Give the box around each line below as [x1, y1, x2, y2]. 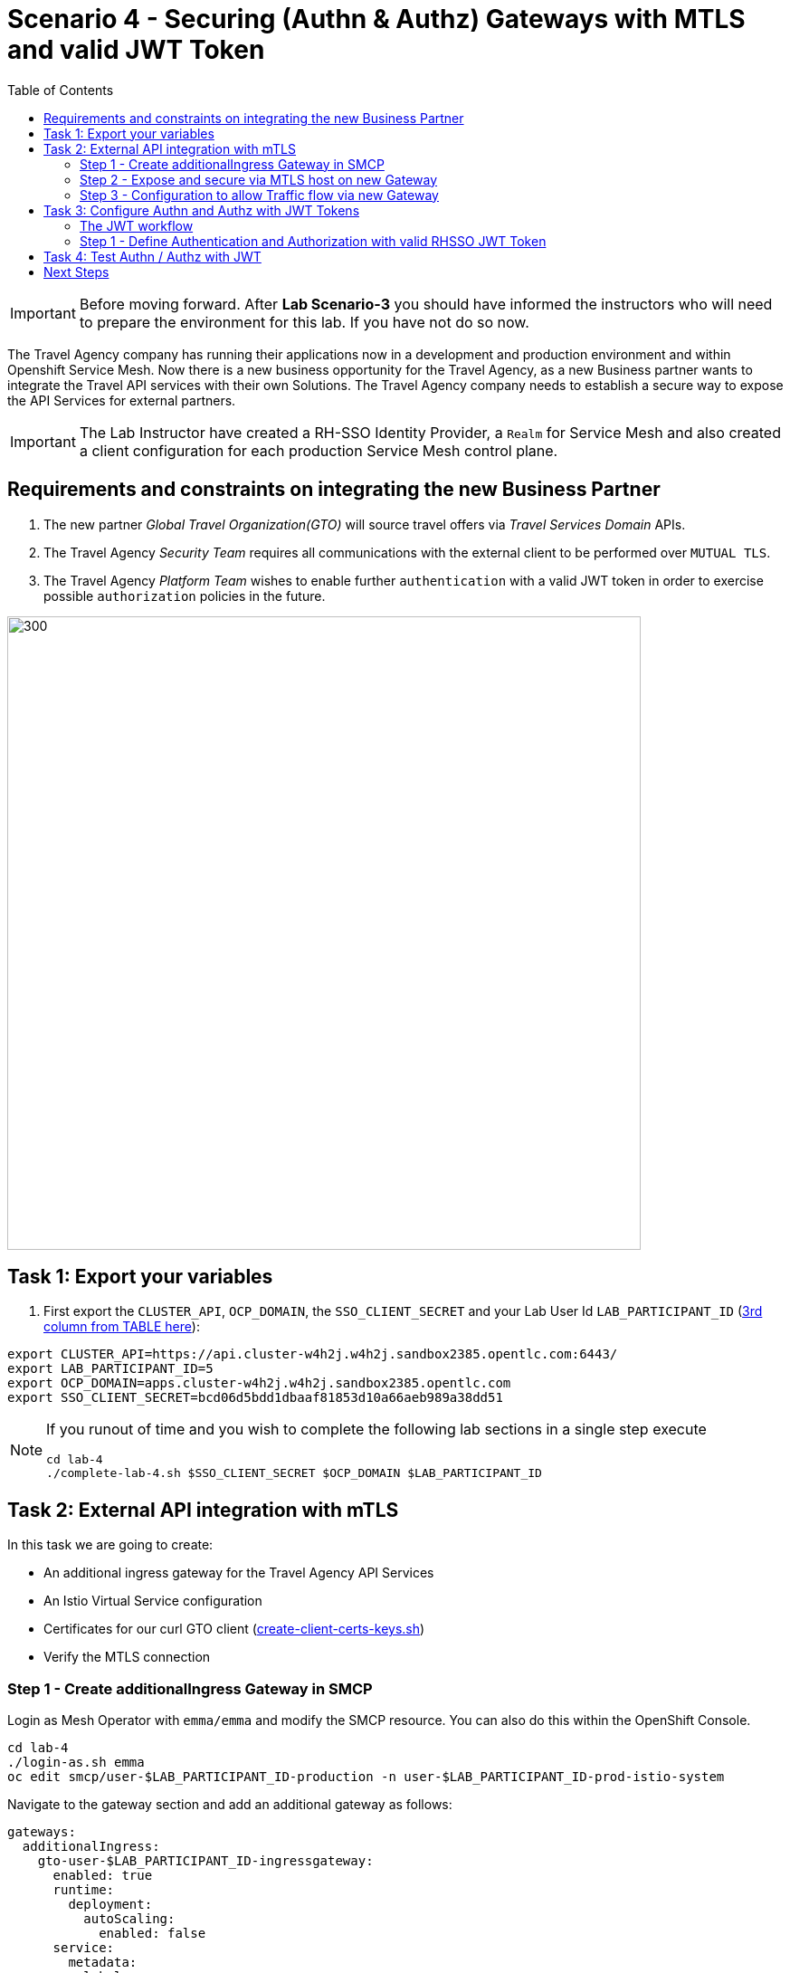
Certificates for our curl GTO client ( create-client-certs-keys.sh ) [43, 1621, 425, 1637]
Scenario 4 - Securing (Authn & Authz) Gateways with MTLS [7, 4, 746, 34]
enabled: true [52, 1868, 153, 1883]
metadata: [68, 1955, 138, 1970]
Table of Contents [7, 81, 114, 98]
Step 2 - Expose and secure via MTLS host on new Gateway [80, 171, 438, 187]
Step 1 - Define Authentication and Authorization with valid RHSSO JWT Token [80, 233, 547, 249]
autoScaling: [83, 1911, 176, 1927]
